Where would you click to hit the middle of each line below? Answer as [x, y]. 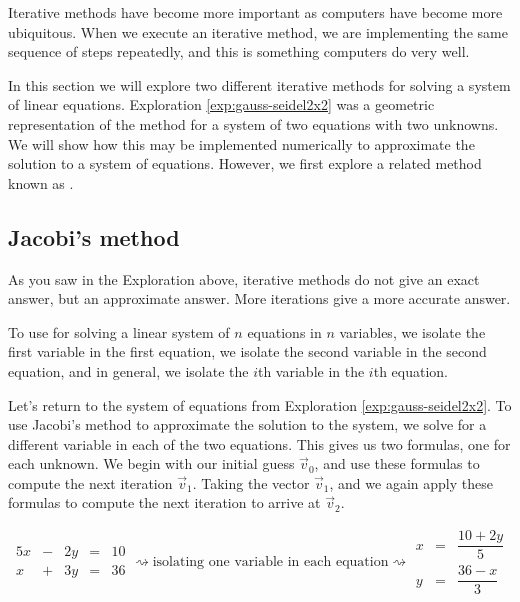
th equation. [411, 370]
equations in [284, 331]
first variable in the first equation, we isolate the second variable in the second [247, 351]
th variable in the [311, 370]
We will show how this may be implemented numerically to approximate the [241, 143]
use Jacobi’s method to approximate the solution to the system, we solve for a [247, 424]
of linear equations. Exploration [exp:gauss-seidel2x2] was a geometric [221, 104]
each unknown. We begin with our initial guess [151, 463]
